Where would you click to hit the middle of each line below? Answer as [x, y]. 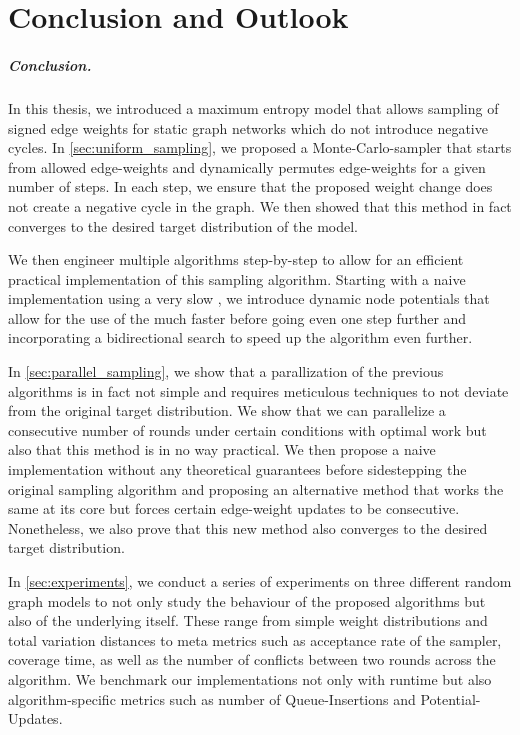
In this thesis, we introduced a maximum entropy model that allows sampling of [253, 107]
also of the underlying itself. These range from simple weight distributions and [248, 620]
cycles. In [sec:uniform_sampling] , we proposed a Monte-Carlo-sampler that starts [260, 147]
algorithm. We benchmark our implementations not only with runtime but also [250, 678]
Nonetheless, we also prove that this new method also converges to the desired [248, 527]
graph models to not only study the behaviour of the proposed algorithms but [247, 600]
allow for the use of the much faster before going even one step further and [237, 317]
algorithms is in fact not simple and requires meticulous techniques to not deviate [258, 390]
